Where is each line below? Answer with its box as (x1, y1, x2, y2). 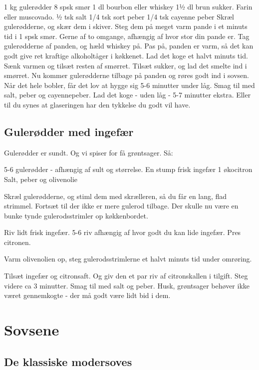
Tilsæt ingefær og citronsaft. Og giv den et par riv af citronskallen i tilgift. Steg (4, 270, 248, 281)
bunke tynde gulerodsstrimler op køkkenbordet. (4, 210, 148, 220)
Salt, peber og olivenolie (4, 173, 78, 184)
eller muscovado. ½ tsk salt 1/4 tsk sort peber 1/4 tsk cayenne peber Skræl (4, 11, 234, 21)
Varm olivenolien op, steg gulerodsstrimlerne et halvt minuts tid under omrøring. (4, 253, 252, 264)
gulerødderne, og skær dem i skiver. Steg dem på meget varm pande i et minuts (4, 21, 248, 31)
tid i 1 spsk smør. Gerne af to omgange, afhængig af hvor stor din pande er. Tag (4, 30, 250, 41)
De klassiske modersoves (4, 353, 132, 369)
